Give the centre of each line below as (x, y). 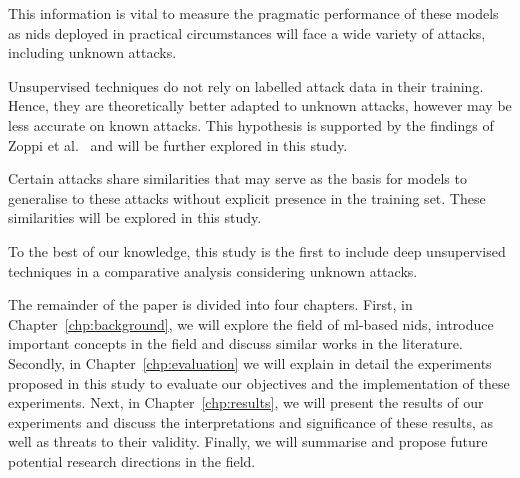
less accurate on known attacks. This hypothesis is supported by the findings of (251, 124)
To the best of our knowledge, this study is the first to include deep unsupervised (257, 250)
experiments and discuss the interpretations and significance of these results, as (251, 421)
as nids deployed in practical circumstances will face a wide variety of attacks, (247, 32)
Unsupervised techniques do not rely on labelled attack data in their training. (246, 85)
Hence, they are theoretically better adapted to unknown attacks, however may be (260, 105)
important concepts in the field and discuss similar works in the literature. (235, 343)
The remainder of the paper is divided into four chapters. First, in (210, 304)
